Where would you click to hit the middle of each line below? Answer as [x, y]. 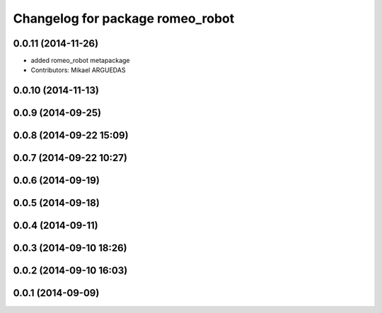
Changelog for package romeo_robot [124, 18]
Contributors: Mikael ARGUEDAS [78, 70]
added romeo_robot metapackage [80, 61]
